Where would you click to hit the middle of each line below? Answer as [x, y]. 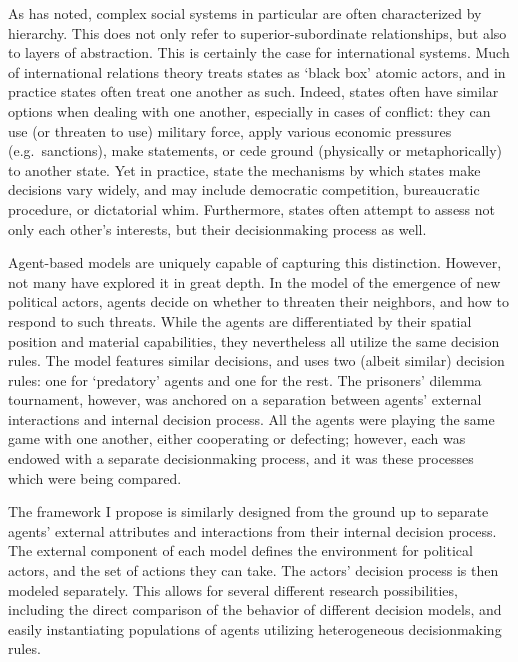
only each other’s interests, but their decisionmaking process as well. [217, 228]
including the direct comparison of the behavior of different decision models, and [255, 609]
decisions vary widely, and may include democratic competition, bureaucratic [244, 189]
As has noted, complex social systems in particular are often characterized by [245, 13]
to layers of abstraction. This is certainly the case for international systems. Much [259, 52]
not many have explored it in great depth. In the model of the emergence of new [254, 281]
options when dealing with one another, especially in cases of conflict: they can [249, 110]
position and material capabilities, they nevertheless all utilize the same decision [254, 340]
